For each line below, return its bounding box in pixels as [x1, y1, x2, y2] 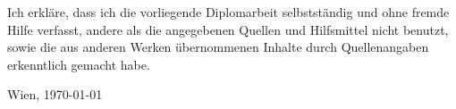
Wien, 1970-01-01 [7, 85, 103, 104]
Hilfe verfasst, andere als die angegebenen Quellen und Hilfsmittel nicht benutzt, [7, 20, 449, 38]
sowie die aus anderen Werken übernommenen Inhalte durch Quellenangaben [7, 38, 429, 56]
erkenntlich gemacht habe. [7, 54, 150, 73]
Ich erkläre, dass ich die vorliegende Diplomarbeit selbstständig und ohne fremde [7, 3, 450, 21]
